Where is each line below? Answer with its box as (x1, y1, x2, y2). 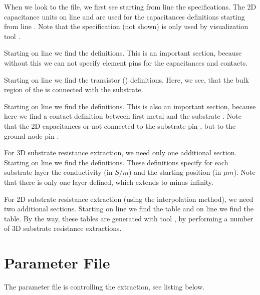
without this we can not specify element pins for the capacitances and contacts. (4, 57, 248, 68)
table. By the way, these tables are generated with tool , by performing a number (4, 213, 253, 223)
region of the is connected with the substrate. (4, 84, 143, 95)
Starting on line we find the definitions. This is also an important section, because (4, 101, 256, 111)
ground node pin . (4, 130, 59, 141)
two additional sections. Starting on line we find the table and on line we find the (4, 203, 253, 214)
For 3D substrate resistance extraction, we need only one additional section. (4, 147, 237, 158)
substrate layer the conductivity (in (4, 167, 113, 177)
